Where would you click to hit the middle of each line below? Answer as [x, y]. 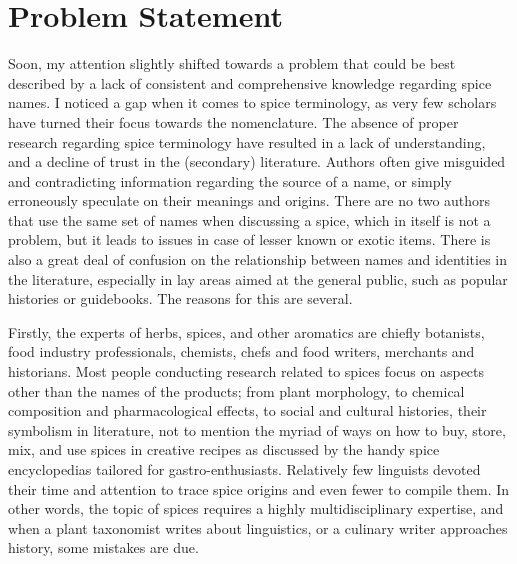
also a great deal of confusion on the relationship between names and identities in [258, 259]
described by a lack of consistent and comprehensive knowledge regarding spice [250, 82]
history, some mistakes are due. [103, 547]
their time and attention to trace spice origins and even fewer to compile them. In [259, 488]
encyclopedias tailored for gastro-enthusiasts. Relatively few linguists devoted [244, 469]
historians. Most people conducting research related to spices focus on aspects [246, 371]
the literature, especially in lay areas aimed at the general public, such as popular [258, 278]
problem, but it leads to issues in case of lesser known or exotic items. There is [249, 239]
